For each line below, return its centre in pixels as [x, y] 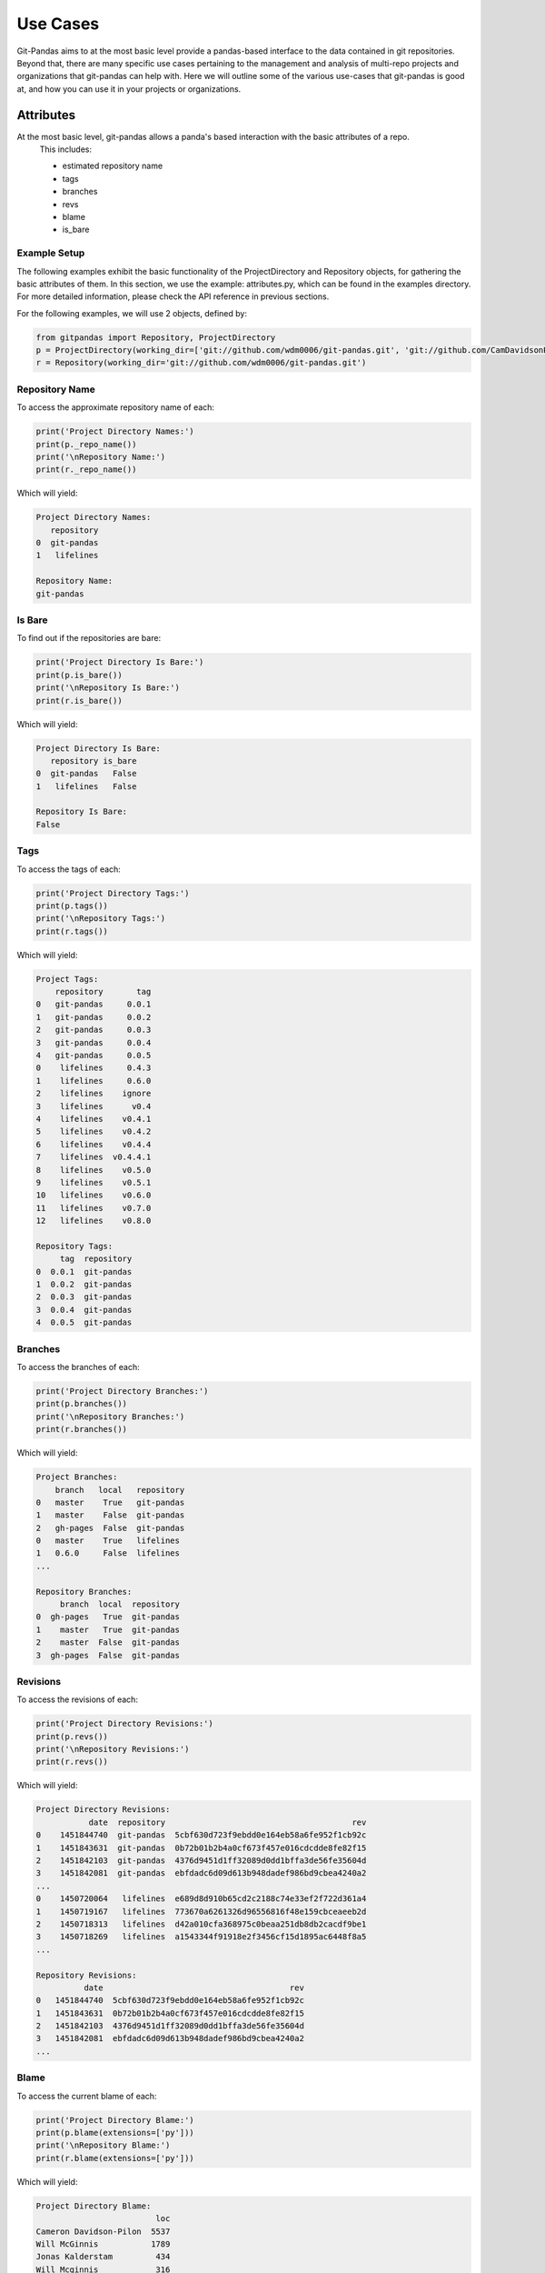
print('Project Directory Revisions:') [124, 1724]
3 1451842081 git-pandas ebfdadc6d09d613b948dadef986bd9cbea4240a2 [201, 1873]
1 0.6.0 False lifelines [108, 1553]
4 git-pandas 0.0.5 [94, 1056]
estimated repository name [113, 166]
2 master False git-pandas [108, 1642]
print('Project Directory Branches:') [122, 1391]
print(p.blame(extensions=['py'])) [115, 2133]
